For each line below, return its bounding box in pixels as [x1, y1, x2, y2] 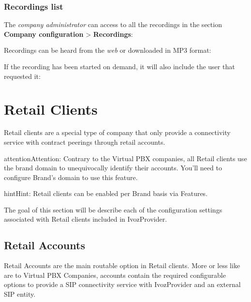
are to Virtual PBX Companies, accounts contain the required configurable [4, 270, 226, 280]
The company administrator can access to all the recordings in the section [4, 19, 222, 30]
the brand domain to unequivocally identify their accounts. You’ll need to [4, 163, 222, 173]
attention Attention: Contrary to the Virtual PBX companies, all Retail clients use [4, 153, 247, 163]
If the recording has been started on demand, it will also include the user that [4, 61, 235, 71]
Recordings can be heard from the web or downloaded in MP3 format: [4, 45, 211, 55]
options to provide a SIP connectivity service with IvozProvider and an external [4, 279, 241, 289]
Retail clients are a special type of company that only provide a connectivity [4, 127, 231, 137]
